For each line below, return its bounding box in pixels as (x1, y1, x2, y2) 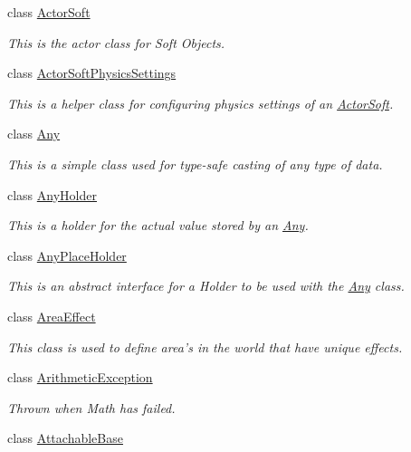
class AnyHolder (7, 185, 97, 204)
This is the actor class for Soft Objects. (7, 33, 225, 52)
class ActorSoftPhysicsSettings (7, 63, 177, 82)
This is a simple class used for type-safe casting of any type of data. (7, 154, 383, 173)
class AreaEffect (7, 306, 96, 325)
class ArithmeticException (7, 368, 153, 387)
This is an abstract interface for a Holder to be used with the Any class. (7, 276, 405, 295)
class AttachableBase (7, 428, 123, 447)
